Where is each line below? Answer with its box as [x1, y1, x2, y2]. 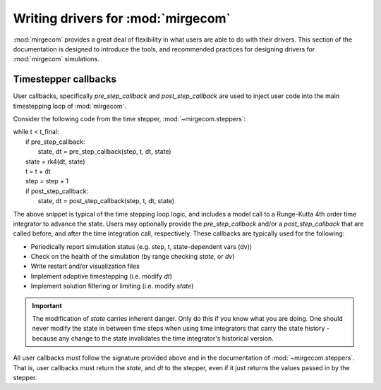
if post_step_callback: [25, 187, 88, 195]
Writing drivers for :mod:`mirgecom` [13, 11, 231, 26]
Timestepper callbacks [13, 73, 116, 85]
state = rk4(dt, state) [25, 157, 85, 166]
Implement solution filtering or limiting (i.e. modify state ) [30, 282, 194, 291]
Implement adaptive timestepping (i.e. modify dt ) [30, 272, 173, 280]
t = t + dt [25, 166, 51, 176]
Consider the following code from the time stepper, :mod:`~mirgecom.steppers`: [13, 115, 246, 123]
